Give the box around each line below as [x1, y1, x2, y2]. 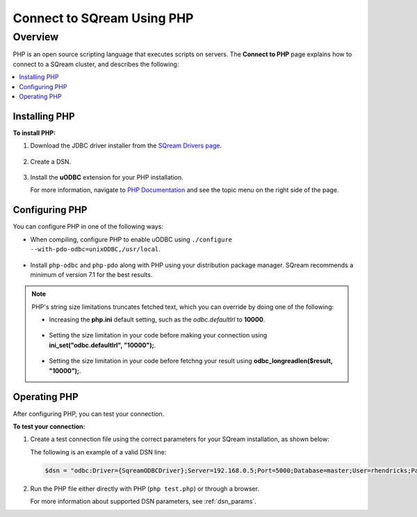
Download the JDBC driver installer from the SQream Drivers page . [30, 141, 222, 150]
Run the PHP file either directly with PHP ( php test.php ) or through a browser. [30, 484, 260, 493]
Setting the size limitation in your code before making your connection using [49, 331, 268, 340]
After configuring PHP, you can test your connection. [13, 409, 165, 417]
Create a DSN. [30, 157, 72, 166]
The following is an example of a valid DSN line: [30, 447, 167, 456]
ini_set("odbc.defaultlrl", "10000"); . [49, 341, 156, 349]
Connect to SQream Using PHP [13, 10, 194, 26]
